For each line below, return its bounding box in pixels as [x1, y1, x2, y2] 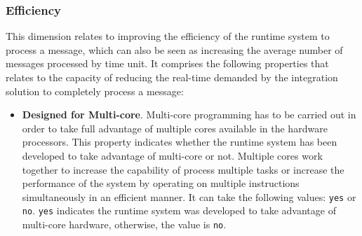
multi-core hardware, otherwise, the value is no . [22, 217, 227, 232]
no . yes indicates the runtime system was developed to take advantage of [22, 203, 336, 218]
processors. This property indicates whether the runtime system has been [22, 134, 337, 149]
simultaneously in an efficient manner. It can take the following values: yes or [22, 189, 356, 204]
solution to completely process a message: [6, 83, 184, 98]
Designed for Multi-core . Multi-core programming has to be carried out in [22, 107, 356, 122]
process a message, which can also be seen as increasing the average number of [6, 42, 343, 57]
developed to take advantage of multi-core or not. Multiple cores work [22, 148, 323, 162]
